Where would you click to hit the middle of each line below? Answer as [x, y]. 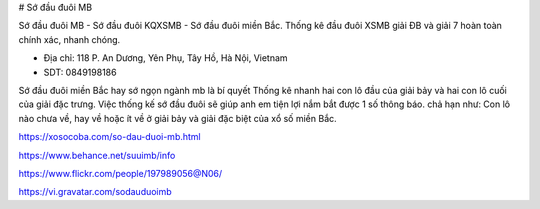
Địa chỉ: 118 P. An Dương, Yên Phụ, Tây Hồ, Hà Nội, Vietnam [166, 58]
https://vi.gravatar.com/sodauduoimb [95, 192]
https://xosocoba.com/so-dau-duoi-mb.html [110, 137]
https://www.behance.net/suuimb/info [97, 155]
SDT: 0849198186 [80, 72]
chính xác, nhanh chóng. [69, 39]
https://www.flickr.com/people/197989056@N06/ [120, 173]
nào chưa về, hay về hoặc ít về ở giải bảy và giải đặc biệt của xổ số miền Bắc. [177, 118]
